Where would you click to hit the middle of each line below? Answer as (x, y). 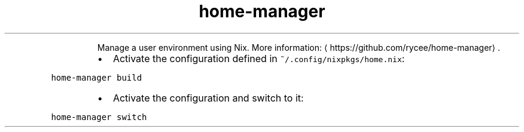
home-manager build (97, 77)
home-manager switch (99, 117)
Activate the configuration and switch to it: (208, 98)
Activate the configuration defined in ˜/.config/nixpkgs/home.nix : (259, 58)
